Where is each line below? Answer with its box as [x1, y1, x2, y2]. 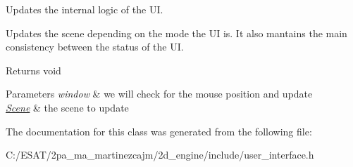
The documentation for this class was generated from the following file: [6, 123, 312, 138]
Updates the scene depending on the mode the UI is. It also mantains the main [6, 25, 347, 40]
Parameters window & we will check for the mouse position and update [6, 86, 313, 101]
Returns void [6, 62, 61, 77]
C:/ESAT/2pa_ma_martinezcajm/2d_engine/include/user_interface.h [6, 147, 314, 162]
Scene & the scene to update [6, 100, 129, 114]
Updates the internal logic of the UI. [6, 2, 163, 16]
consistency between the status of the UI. [6, 39, 184, 54]
